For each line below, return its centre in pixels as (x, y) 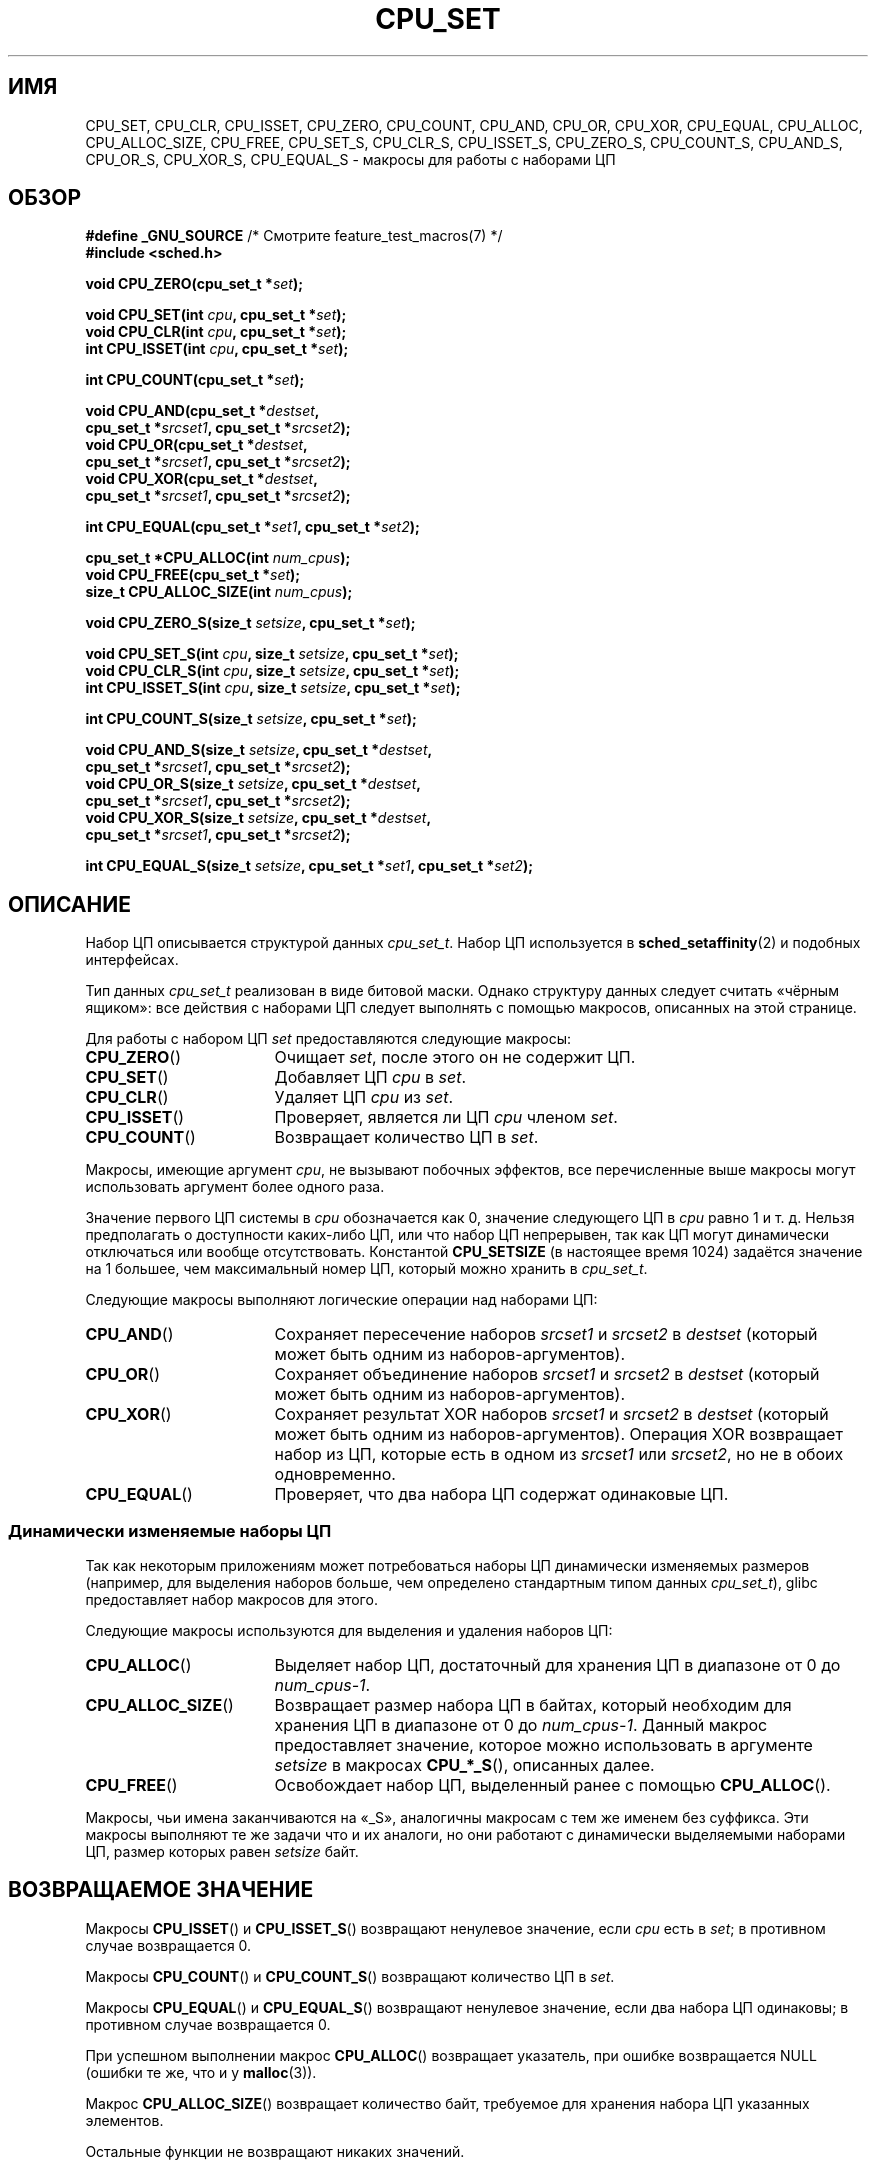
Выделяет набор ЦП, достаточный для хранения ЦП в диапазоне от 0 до (557, 1665)
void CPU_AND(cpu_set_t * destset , (202, 411)
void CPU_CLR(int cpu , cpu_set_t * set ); (216, 332)
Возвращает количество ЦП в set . (406, 1137)
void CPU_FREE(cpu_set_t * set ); (193, 575)
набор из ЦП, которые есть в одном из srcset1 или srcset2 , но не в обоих (559, 1454)
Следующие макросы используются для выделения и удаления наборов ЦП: (349, 1631)
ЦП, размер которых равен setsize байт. (222, 1852)
